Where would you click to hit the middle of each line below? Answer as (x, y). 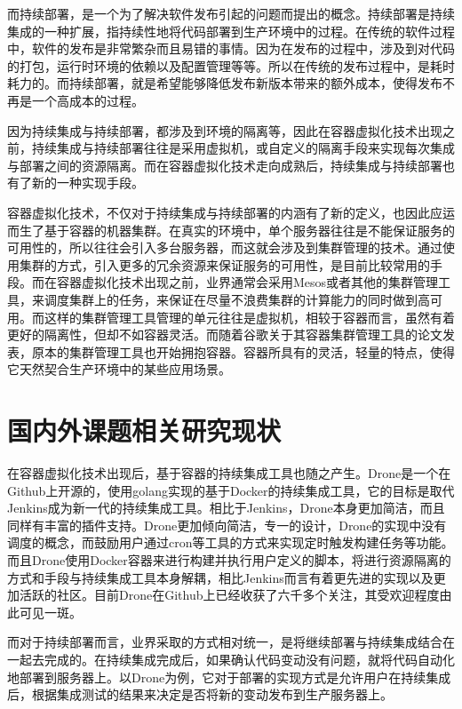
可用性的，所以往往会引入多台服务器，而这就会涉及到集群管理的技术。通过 (225, 247)
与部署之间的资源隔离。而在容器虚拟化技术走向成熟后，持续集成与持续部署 (225, 165)
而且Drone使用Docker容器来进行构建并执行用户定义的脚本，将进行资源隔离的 (229, 559)
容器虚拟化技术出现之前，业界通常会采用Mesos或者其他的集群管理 (247, 282)
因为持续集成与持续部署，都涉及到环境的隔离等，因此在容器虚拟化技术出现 (225, 130)
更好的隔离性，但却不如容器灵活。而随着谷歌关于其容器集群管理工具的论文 (225, 335)
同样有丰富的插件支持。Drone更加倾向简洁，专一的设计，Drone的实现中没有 (227, 525)
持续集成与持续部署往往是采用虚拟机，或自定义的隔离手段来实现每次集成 (243, 148)
